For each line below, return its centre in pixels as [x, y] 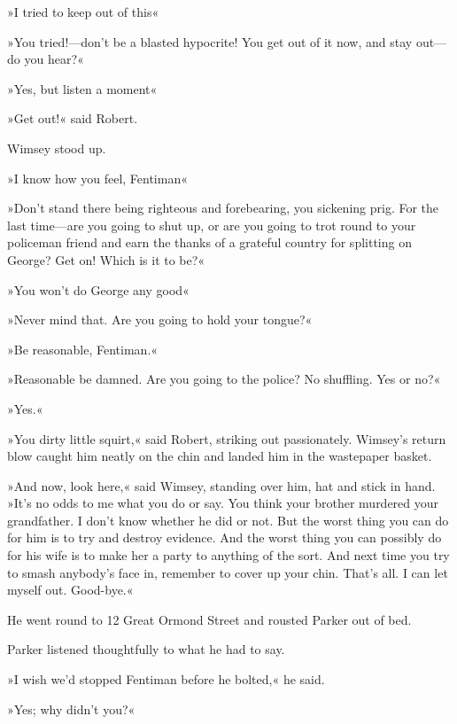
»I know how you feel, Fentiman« [97, 178]
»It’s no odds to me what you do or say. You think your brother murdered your [223, 503]
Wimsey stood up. [57, 148]
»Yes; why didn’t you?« [71, 708]
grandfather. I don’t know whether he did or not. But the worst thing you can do [228, 520]
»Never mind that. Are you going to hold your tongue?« [160, 319]
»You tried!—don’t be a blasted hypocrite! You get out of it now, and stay [210, 41]
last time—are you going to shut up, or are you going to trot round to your [212, 225]
